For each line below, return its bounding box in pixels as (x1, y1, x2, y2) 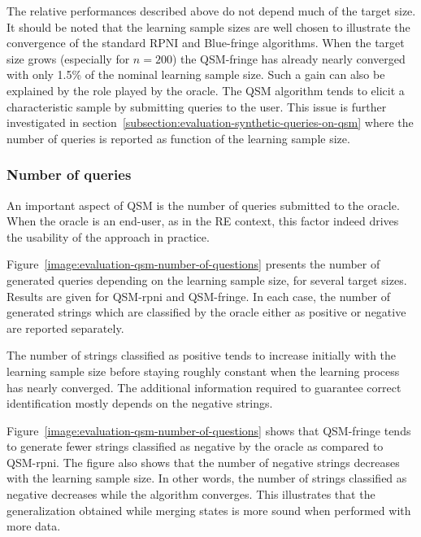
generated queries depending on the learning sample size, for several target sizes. (7, 271, 407, 288)
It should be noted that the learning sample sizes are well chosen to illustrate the (7, 18, 410, 35)
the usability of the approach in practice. (7, 228, 210, 245)
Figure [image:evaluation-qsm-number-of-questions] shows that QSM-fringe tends (7, 421, 411, 439)
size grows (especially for (7, 50, 130, 67)
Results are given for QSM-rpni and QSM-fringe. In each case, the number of (7, 287, 390, 304)
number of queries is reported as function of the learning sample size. (7, 129, 350, 146)
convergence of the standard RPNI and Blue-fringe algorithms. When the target (7, 34, 405, 51)
